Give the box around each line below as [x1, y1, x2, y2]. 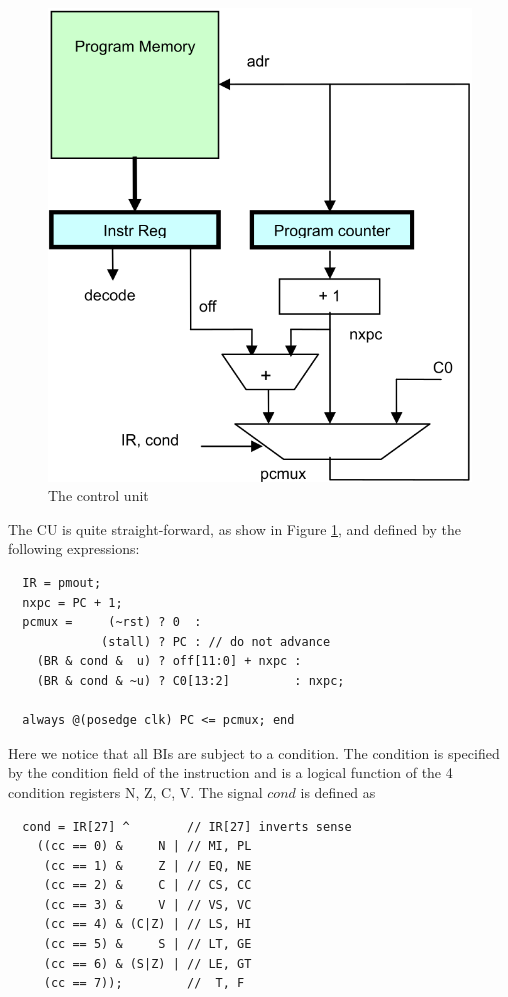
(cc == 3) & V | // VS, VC [43, 897, 252, 912]
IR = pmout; [22, 575, 102, 590]
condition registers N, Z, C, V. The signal [8, 781, 263, 802]
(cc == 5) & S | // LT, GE [43, 937, 252, 952]
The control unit [48, 485, 149, 506]
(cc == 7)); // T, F [43, 976, 245, 991]
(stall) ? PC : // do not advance [101, 634, 331, 649]
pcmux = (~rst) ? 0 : [22, 615, 202, 630]
